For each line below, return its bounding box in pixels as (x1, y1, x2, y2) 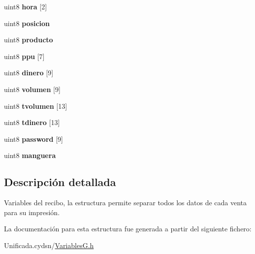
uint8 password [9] (4, 133, 63, 144)
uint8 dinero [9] (4, 67, 54, 78)
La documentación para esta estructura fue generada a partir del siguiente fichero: (4, 223, 252, 234)
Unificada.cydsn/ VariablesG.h (4, 240, 94, 250)
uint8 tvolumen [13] (4, 100, 67, 111)
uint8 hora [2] (4, 1, 47, 11)
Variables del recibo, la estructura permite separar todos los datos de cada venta (4, 197, 247, 208)
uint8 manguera (4, 150, 56, 160)
